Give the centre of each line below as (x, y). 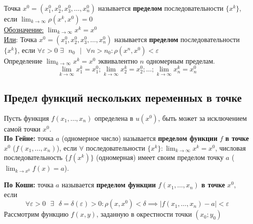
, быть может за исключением (203, 118)
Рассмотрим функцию (36, 214)
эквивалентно (118, 60)
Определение (23, 60)
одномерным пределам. (181, 60)
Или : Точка (21, 39)
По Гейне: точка (29, 138)
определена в (114, 118)
